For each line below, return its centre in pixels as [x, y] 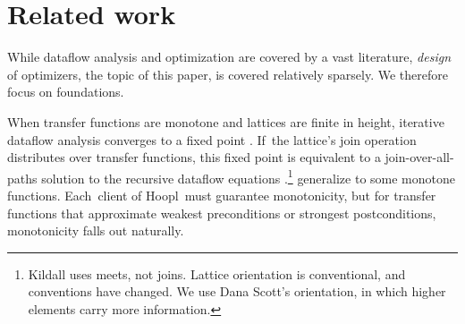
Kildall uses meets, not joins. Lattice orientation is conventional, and [217, 273]
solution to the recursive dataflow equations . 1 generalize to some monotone [249, 176]
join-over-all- [419, 157]
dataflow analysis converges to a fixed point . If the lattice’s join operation [212, 139]
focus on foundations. [66, 92]
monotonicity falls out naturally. [96, 230]
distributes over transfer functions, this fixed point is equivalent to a [194, 157]
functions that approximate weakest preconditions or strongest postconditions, [222, 213]
